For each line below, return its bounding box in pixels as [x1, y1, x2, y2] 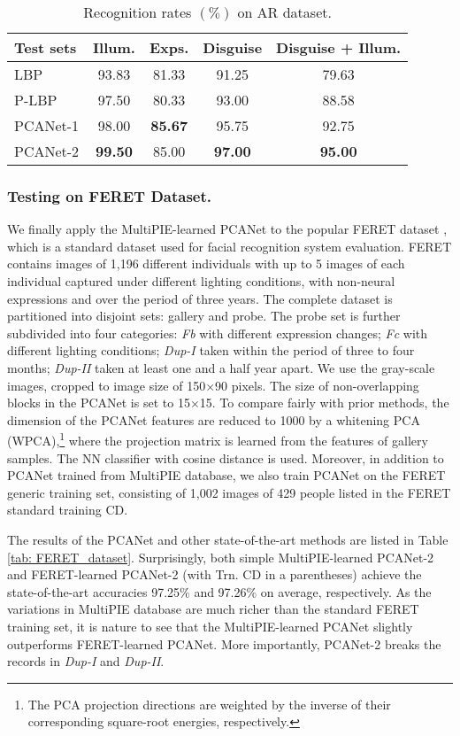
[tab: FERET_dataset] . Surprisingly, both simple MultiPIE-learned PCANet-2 [7, 547, 434, 566]
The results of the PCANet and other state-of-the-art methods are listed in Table [7, 530, 448, 548]
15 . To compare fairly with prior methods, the [199, 393, 449, 412]
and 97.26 [194, 582, 247, 600]
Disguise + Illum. [276, 37, 402, 58]
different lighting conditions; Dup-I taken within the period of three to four [7, 341, 415, 360]
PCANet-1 [14, 115, 80, 136]
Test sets [14, 37, 77, 58]
